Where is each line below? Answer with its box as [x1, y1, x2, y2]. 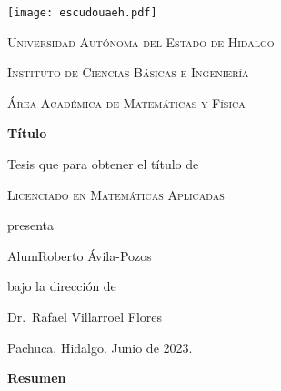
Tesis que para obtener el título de [7, 155, 199, 174]
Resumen [7, 368, 66, 387]
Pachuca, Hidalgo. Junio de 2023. [7, 337, 193, 356]
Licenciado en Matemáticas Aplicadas [7, 185, 225, 204]
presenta [7, 216, 55, 235]
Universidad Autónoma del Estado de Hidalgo [7, 32, 275, 51]
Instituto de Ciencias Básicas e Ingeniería [7, 63, 249, 82]
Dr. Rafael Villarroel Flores [7, 307, 163, 326]
